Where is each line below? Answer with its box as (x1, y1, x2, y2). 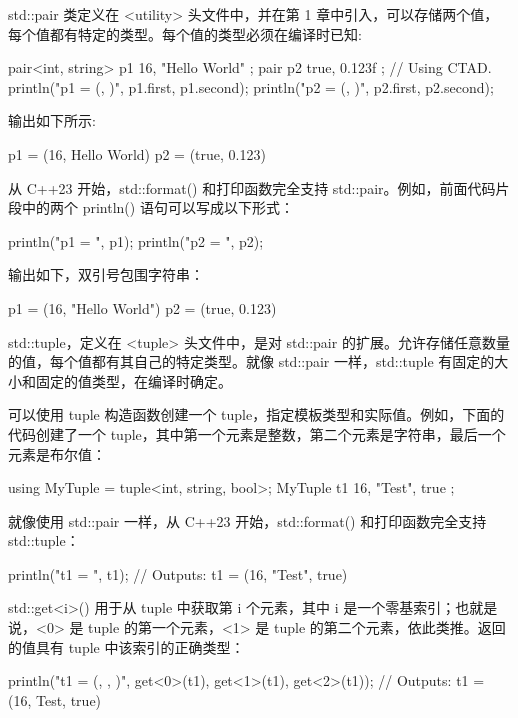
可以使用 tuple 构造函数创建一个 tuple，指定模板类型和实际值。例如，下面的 (8, 404, 505, 425)
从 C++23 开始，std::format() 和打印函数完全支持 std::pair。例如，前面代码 (8, 177, 496, 198)
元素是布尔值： (8, 443, 106, 464)
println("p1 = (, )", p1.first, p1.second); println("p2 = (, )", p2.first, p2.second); (8, 76, 494, 97)
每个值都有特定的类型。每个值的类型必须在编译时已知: (8, 23, 362, 44)
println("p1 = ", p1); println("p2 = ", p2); (8, 230, 264, 251)
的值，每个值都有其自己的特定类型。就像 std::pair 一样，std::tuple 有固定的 (8, 351, 495, 372)
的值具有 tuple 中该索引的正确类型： (8, 636, 245, 657)
